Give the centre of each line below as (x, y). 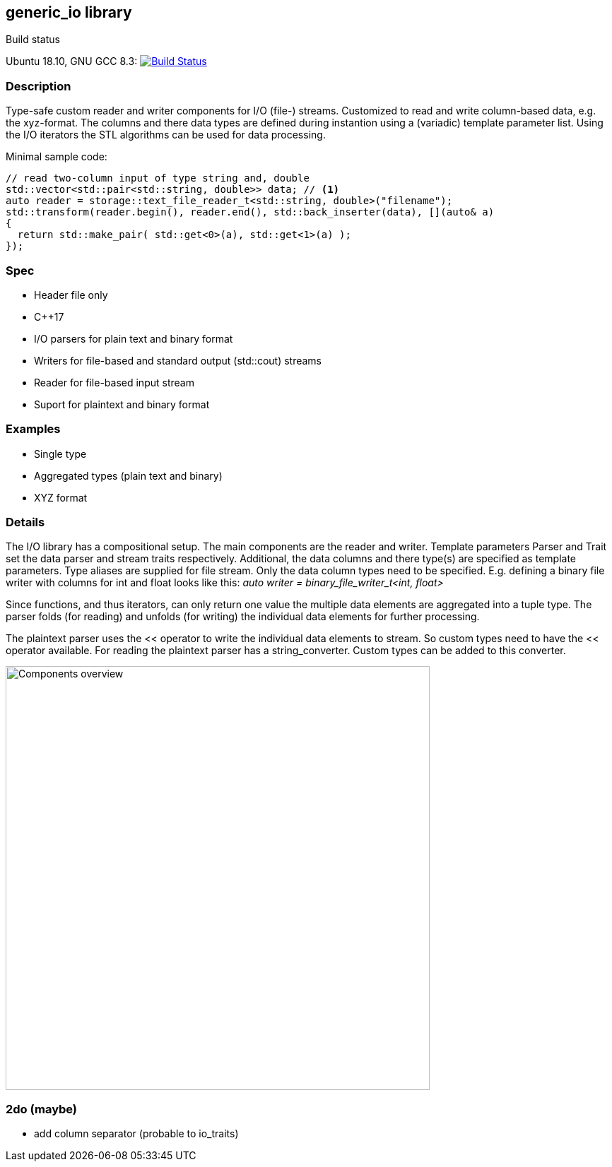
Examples (33, 429)
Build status (33, 40)
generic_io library (69, 12)
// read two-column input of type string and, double (158, 178)
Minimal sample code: (57, 157)
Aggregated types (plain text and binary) (128, 475)
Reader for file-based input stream (114, 382)
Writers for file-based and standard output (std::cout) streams (178, 360)
